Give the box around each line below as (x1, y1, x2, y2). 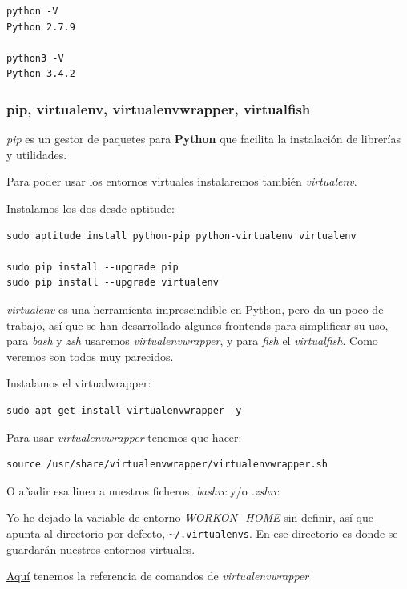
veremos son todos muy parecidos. (6, 347, 174, 364)
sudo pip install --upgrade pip (6, 261, 179, 273)
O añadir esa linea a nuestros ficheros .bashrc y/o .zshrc (6, 482, 279, 499)
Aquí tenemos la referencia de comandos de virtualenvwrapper (6, 567, 309, 584)
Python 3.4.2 (6, 68, 75, 80)
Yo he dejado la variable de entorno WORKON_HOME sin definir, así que (6, 509, 373, 526)
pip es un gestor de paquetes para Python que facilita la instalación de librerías (6, 130, 401, 147)
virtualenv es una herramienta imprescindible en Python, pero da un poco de (6, 300, 384, 317)
